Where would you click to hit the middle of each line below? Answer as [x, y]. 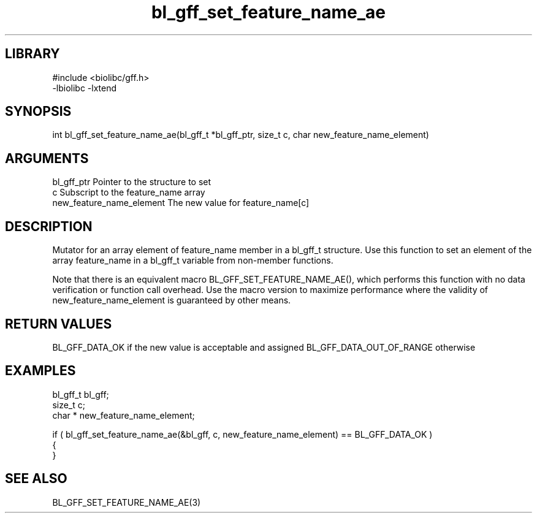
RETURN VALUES [59, 324]
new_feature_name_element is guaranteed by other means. [172, 300]
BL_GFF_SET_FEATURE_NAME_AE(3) [127, 502]
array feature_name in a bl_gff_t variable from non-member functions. [193, 261]
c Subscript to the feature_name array [129, 192]
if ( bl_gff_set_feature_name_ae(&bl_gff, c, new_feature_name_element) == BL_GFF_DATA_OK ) [242, 434]
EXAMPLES [40, 371]
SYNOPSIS [38, 112]
